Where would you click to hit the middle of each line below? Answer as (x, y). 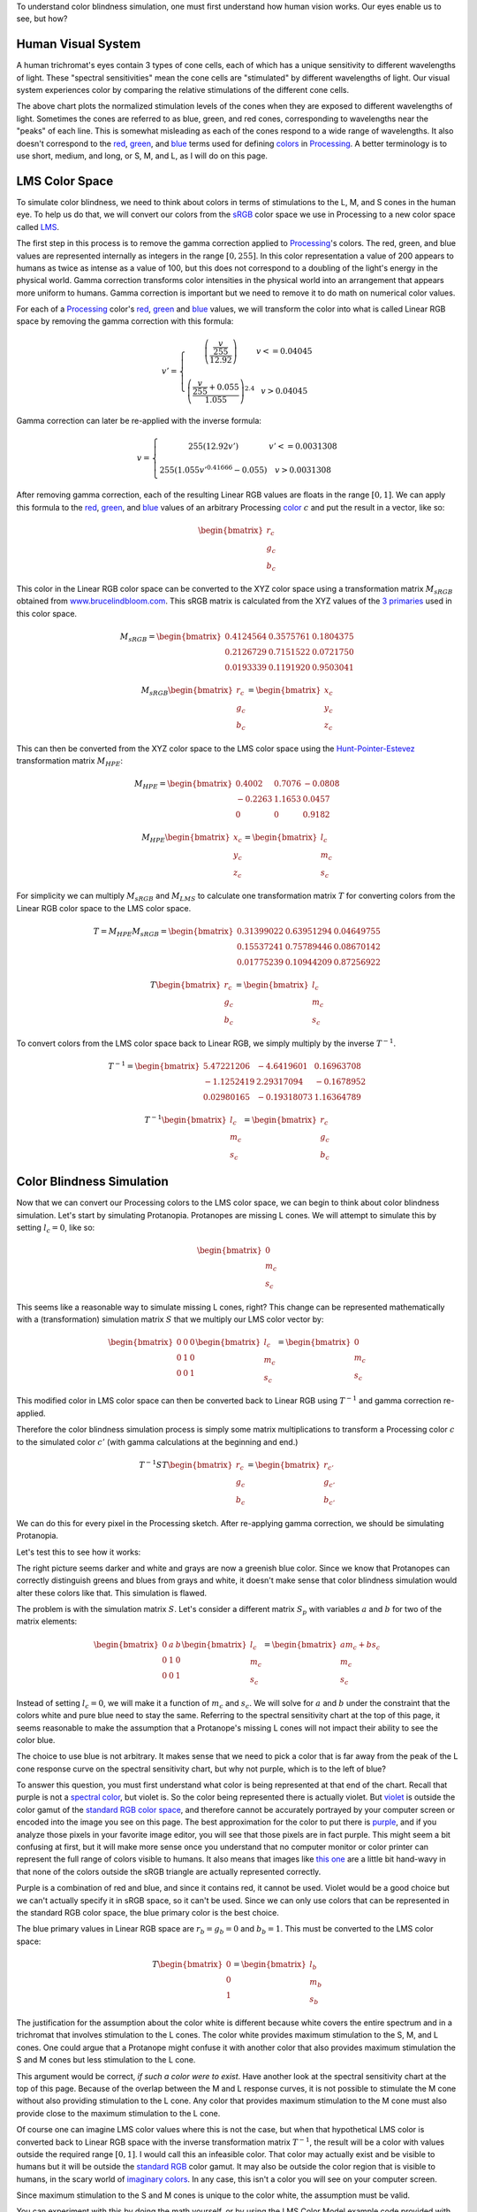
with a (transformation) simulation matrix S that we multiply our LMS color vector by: (170, 1319)
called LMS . (38, 227)
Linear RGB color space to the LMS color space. (104, 908)
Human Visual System (79, 44)
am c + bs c (360, 1646)
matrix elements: (47, 1621)
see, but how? (42, 19)
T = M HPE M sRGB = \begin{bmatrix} (163, 932)
